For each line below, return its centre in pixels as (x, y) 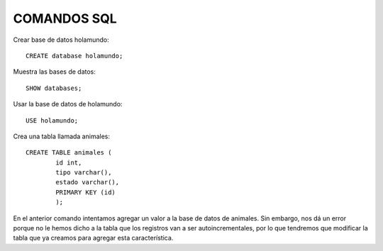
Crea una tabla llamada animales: (61, 136)
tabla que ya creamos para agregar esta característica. (93, 238)
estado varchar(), (88, 182)
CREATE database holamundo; (74, 56)
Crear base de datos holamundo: (61, 40)
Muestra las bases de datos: (54, 72)
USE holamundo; (52, 120)
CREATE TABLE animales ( (69, 153)
